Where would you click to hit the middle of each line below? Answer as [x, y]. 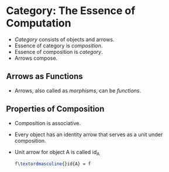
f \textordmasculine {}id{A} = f [53, 164]
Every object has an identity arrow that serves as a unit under [89, 134]
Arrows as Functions [44, 76]
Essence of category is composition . [58, 46]
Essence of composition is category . [59, 51]
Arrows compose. [36, 58]
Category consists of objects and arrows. [64, 39]
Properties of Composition [55, 109]
